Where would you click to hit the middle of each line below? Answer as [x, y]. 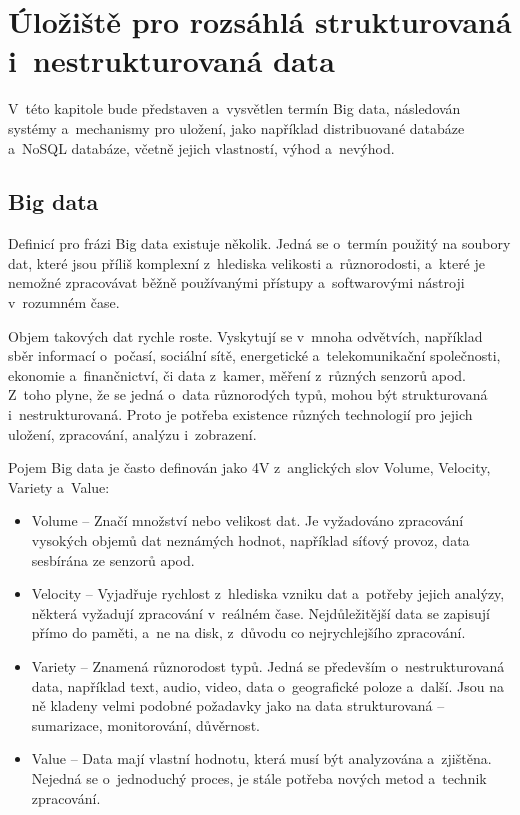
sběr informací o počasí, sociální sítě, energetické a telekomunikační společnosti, [254, 355]
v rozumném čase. [64, 302]
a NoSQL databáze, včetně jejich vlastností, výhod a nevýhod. [201, 147]
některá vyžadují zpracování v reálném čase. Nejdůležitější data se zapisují [260, 612]
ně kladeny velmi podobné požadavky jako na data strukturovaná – [238, 705]
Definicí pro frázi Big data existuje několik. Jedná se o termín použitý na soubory [259, 243]
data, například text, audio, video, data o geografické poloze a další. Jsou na [267, 685]
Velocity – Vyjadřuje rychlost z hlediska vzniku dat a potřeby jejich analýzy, [268, 593]
